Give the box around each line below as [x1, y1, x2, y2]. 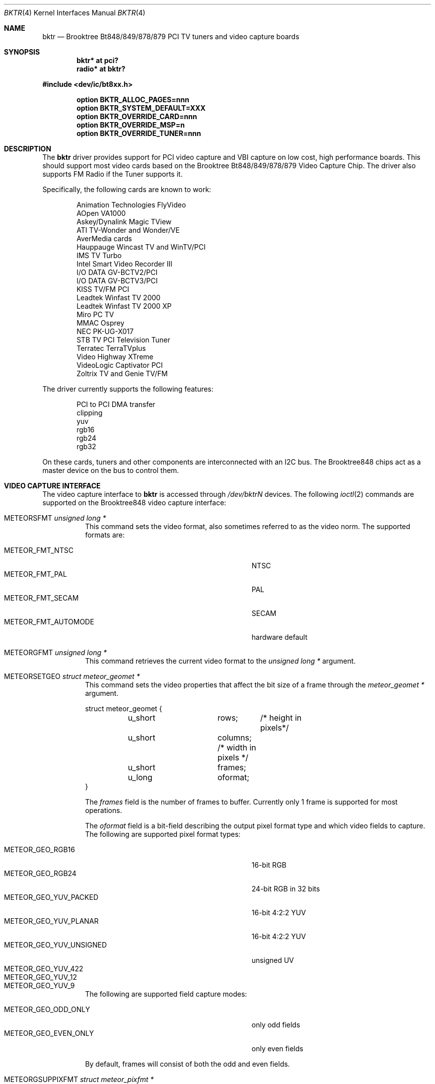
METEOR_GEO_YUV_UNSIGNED [4, 941, 107, 949]
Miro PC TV [76, 310, 114, 319]
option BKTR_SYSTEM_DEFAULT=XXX [76, 104, 206, 112]
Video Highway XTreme [76, 352, 153, 361]
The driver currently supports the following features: [42, 385, 214, 393]
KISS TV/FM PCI [76, 285, 130, 293]
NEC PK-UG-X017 [76, 327, 134, 336]
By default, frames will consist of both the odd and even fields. [85, 1060, 290, 1068]
